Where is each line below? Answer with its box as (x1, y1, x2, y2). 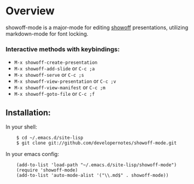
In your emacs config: (5, 151, 59, 158)
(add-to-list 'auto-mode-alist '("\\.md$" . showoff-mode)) (16, 173, 169, 179)
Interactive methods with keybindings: (5, 45, 120, 53)
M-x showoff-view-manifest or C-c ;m (14, 84, 106, 91)
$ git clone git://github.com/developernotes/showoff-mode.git (16, 140, 177, 146)
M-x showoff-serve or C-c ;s (14, 71, 84, 79)
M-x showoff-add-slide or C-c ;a (14, 65, 95, 72)
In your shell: (5, 123, 38, 130)
